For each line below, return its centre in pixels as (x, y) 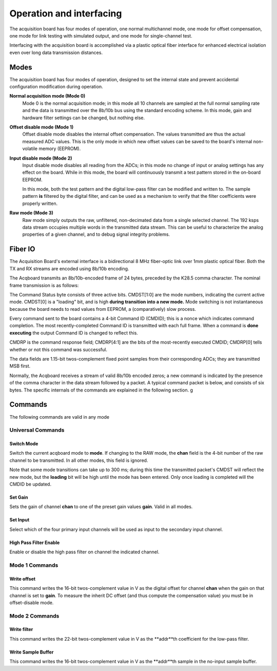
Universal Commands (37, 430)
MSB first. (20, 366)
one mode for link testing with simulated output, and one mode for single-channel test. (101, 35)
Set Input (19, 520)
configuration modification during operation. (56, 87)
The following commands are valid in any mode (60, 417)
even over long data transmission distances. (56, 52)
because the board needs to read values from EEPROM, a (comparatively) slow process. (103, 309)
